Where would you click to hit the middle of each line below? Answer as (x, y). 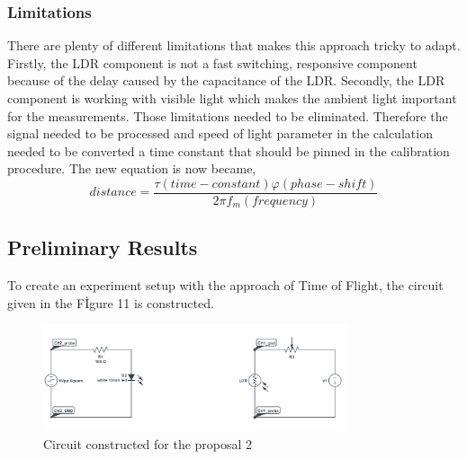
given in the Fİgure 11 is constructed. (111, 302)
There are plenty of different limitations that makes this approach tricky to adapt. (234, 45)
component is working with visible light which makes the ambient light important (232, 98)
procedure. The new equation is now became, (132, 168)
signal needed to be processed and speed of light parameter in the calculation (220, 133)
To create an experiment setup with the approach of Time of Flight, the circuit (225, 285)
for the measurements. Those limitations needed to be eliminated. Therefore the (228, 115)
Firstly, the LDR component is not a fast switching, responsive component (212, 62)
